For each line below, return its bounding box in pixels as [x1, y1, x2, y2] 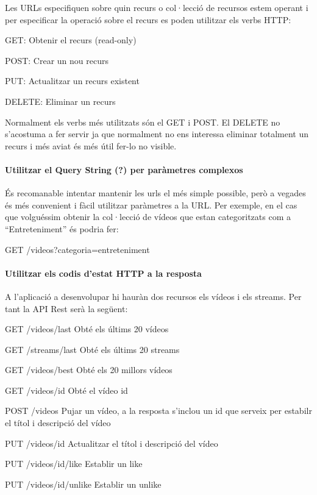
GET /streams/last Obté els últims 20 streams [5, 343, 180, 355]
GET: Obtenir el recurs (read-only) [5, 34, 137, 46]
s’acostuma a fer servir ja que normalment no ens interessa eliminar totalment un [5, 127, 309, 140]
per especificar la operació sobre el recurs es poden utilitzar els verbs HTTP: [5, 13, 291, 26]
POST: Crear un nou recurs [5, 54, 109, 66]
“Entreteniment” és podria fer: [5, 222, 119, 235]
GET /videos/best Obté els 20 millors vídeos [5, 363, 173, 376]
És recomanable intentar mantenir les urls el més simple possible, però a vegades [5, 187, 306, 199]
